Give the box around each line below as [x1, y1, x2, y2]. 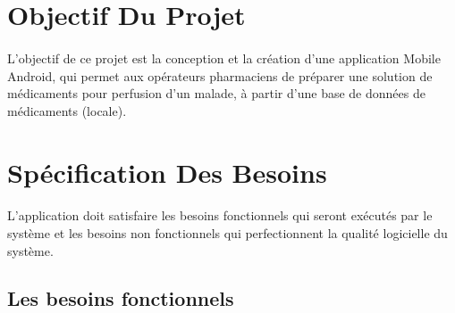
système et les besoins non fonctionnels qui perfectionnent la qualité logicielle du [7, 223, 448, 242]
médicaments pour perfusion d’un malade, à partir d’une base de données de [7, 84, 426, 103]
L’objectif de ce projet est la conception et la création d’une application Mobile [7, 48, 441, 67]
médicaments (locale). [7, 101, 127, 119]
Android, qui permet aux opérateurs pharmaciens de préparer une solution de [7, 66, 433, 85]
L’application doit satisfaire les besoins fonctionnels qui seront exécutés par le [7, 206, 433, 225]
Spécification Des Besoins [7, 153, 327, 190]
